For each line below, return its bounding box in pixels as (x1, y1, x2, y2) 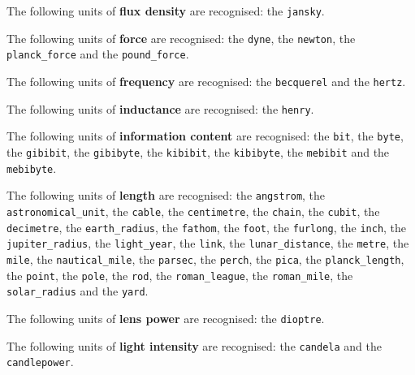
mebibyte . (6, 159, 57, 176)
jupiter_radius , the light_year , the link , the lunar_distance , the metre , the (6, 235, 409, 252)
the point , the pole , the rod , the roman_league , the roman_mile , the (6, 266, 353, 283)
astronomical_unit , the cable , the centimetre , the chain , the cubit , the (6, 202, 380, 219)
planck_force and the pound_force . (6, 45, 189, 62)
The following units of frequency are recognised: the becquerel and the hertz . (6, 72, 406, 89)
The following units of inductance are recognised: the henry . (6, 100, 314, 117)
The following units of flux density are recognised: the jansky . (6, 2, 325, 19)
